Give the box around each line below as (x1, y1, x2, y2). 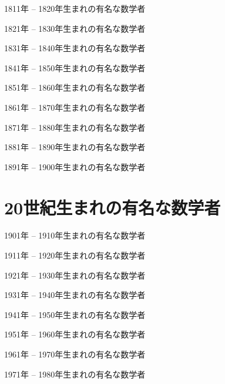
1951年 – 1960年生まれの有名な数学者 (4, 328, 146, 340)
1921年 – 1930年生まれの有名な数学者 (4, 269, 146, 281)
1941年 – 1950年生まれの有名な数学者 (4, 308, 146, 320)
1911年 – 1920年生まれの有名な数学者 (4, 249, 146, 261)
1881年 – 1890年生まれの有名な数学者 (4, 141, 146, 153)
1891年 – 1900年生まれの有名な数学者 (4, 160, 146, 173)
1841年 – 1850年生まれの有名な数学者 (4, 61, 146, 74)
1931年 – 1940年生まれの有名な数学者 (4, 289, 146, 301)
